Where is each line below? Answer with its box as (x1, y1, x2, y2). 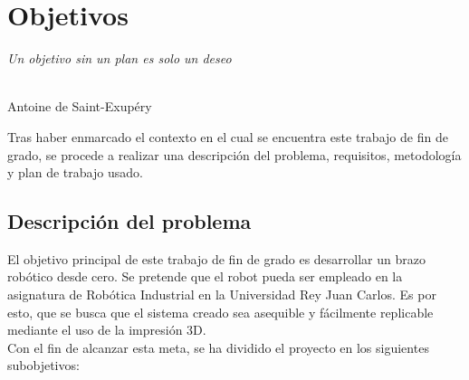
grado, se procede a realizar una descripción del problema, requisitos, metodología (7, 145, 462, 164)
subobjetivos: (7, 356, 80, 375)
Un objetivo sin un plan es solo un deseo (7, 49, 232, 68)
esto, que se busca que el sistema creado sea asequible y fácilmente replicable (7, 302, 434, 321)
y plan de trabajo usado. (7, 163, 143, 182)
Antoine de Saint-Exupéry (7, 97, 152, 116)
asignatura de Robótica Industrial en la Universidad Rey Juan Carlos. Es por (7, 285, 436, 304)
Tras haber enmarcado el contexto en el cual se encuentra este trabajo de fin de (7, 127, 448, 146)
